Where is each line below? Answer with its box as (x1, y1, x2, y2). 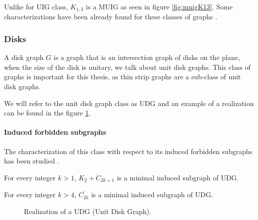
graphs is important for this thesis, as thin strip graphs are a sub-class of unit (4, 71, 241, 82)
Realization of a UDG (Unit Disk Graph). (24, 206, 152, 216)
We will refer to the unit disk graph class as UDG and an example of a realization (4, 98, 254, 108)
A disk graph (4, 52, 44, 62)
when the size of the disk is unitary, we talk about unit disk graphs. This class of (4, 61, 251, 72)
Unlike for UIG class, (4, 1, 68, 11)
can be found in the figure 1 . (4, 108, 91, 118)
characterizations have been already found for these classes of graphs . (4, 11, 217, 22)
